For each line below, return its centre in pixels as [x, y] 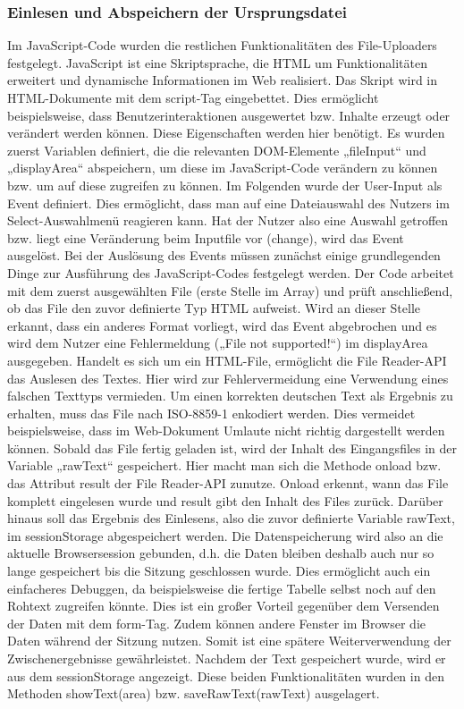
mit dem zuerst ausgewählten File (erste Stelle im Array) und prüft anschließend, [230, 290]
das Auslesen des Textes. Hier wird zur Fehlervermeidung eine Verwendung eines [228, 378]
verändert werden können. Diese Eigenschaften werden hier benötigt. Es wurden [226, 133]
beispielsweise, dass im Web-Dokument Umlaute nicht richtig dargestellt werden [226, 430]
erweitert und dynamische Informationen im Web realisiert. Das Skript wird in [223, 80]
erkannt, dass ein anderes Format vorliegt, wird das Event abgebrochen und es [222, 325]
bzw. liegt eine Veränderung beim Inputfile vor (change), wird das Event [206, 237]
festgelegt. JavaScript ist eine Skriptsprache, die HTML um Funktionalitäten [217, 62]
